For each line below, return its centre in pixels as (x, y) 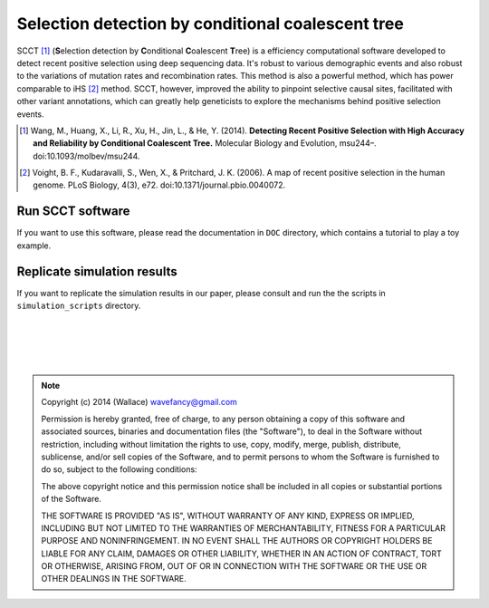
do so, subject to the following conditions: (120, 469)
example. (34, 246)
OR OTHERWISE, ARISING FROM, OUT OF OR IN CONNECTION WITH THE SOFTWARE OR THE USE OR (234, 566)
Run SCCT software (73, 212)
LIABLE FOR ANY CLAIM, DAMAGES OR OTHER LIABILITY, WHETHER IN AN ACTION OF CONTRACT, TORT (242, 554)
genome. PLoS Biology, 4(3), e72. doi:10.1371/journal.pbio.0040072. (159, 185)
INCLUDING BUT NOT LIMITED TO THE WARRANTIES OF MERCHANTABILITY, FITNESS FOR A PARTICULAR (243, 528)
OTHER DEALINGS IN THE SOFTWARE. (114, 579)
